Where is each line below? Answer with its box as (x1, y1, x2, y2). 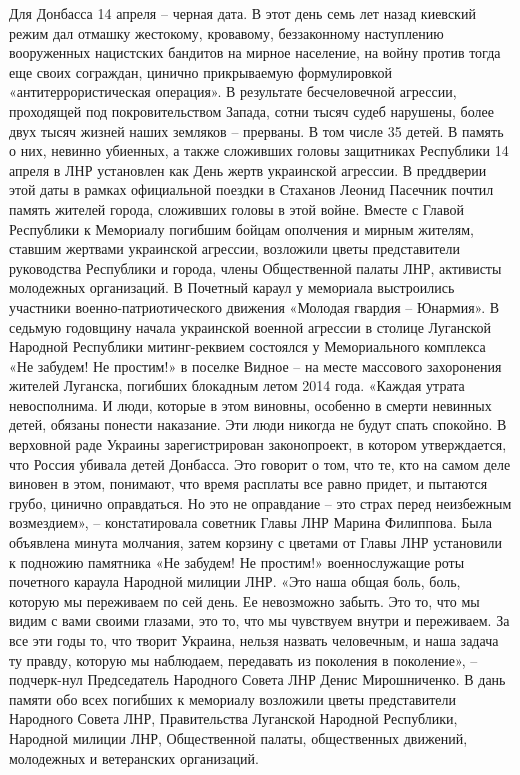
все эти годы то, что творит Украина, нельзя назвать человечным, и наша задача (9, 630, 499, 650)
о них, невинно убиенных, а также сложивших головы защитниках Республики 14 (9, 140, 509, 161)
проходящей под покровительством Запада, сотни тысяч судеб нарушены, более (9, 100, 494, 121)
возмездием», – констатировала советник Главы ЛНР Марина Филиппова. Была (9, 512, 492, 533)
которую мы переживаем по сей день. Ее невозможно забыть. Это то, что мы (9, 590, 480, 611)
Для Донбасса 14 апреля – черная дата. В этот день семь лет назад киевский (9, 3, 476, 23)
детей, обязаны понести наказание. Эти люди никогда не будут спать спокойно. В (9, 414, 507, 435)
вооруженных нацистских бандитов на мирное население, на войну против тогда (9, 42, 501, 63)
